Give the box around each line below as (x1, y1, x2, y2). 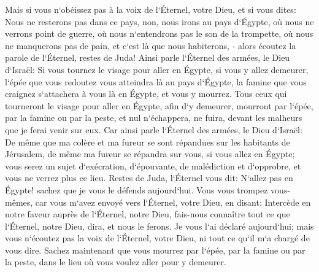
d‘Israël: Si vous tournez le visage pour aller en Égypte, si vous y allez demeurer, (5, 63, 309, 76)
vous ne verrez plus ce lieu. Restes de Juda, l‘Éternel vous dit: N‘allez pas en (5, 171, 293, 184)
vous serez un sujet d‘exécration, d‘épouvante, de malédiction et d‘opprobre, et (5, 159, 301, 172)
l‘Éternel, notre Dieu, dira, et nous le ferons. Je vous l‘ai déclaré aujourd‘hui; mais (5, 219, 314, 232)
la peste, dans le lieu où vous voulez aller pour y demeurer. (5, 255, 226, 268)
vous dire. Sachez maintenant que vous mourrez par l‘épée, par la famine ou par (5, 243, 306, 256)
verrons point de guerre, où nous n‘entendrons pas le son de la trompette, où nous (5, 27, 313, 40)
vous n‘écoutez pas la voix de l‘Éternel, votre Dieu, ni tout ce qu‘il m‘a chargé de (5, 231, 310, 244)
